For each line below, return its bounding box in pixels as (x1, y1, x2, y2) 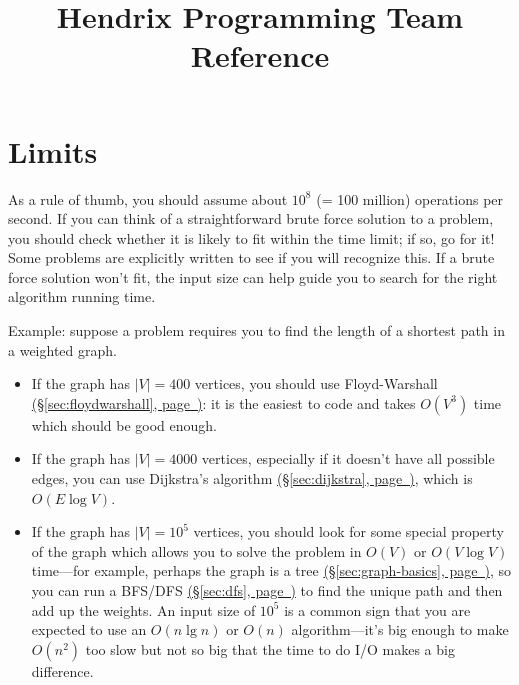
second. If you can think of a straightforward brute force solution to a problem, (8, 208, 494, 229)
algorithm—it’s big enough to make (291, 619, 509, 640)
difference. (31, 660, 94, 681)
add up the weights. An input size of (31, 599, 256, 620)
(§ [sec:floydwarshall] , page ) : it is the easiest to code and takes (31, 392, 416, 413)
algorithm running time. (8, 286, 156, 307)
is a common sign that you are (284, 599, 471, 620)
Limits (8, 130, 98, 171)
